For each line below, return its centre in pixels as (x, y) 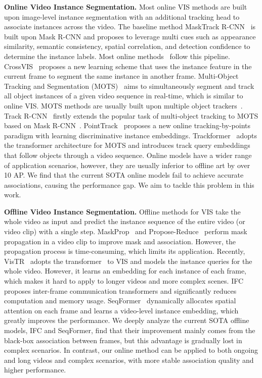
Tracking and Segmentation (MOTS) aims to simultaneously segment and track (129, 86)
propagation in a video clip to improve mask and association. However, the (120, 241)
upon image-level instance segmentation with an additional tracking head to (122, 16)
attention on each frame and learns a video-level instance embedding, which (121, 310)
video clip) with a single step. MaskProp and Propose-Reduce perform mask (126, 231)
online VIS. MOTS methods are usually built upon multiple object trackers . (123, 105)
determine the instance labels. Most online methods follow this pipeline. (117, 56)
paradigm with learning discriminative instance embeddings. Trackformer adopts (130, 135)
